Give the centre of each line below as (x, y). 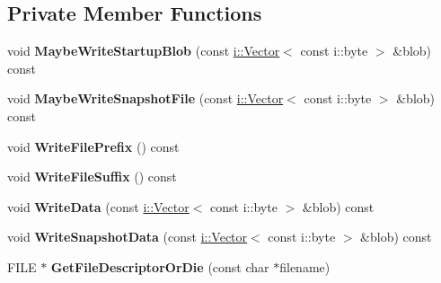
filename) (305, 266)
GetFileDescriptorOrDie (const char (160, 266)
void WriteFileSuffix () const (92, 177)
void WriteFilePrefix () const (93, 146)
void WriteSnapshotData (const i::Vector (128, 237)
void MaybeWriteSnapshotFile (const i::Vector (146, 98)
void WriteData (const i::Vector (98, 206)
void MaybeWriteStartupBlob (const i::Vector (144, 51)
